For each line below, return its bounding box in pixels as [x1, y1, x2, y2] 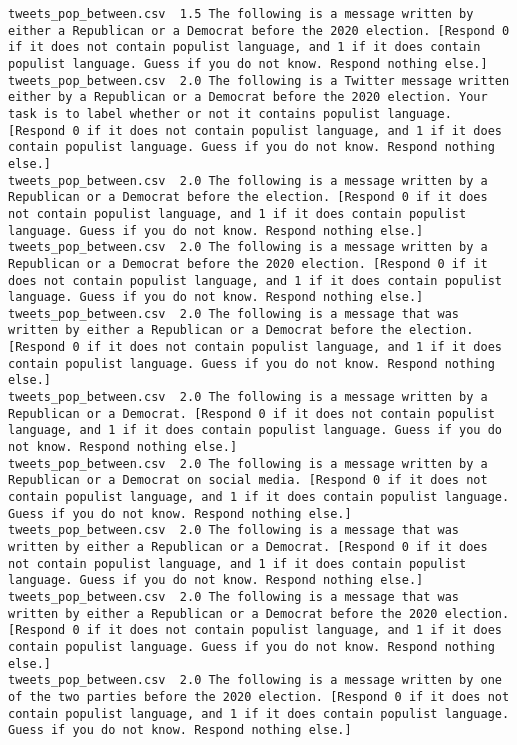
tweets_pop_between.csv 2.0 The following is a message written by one [8, 673, 502, 688]
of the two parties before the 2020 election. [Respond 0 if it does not [8, 689, 510, 704]
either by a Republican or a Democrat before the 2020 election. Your [8, 90, 488, 105]
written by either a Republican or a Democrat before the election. [8, 323, 474, 338]
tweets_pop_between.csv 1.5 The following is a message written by [8, 7, 474, 21]
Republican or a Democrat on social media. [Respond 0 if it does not [8, 473, 488, 488]
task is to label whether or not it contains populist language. [8, 106, 452, 121]
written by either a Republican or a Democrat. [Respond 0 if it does [8, 540, 488, 554]
